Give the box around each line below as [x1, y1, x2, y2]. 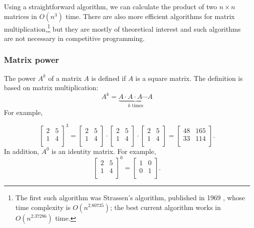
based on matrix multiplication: [4, 82, 99, 93]
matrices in [4, 11, 37, 21]
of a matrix [48, 73, 82, 83]
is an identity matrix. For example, [51, 146, 156, 156]
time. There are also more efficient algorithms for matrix [65, 11, 235, 21]
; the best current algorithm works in [110, 202, 221, 212]
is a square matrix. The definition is [135, 73, 243, 83]
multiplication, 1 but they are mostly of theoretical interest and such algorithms [4, 22, 241, 34]
